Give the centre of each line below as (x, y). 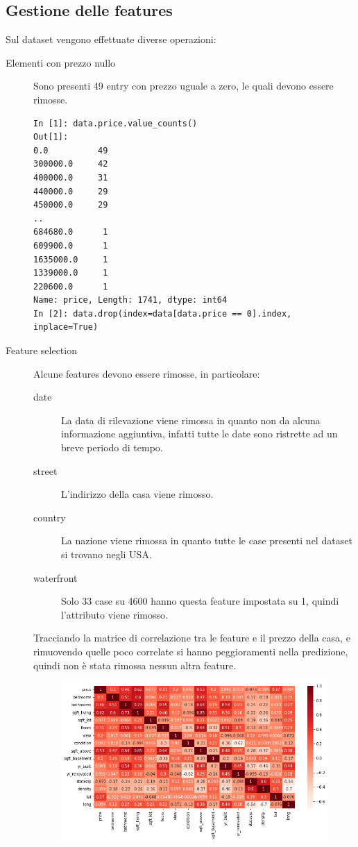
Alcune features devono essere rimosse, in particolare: (147, 373)
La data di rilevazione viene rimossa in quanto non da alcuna (191, 420)
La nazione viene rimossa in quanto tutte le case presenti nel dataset (207, 540)
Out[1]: (51, 137)
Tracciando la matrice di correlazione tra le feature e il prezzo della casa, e (192, 638)
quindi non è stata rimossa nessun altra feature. (135, 665)
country (50, 517)
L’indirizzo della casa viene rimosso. (137, 494)
